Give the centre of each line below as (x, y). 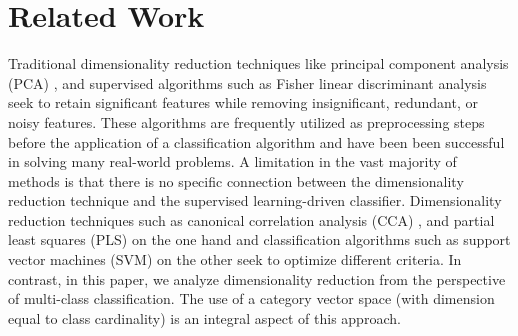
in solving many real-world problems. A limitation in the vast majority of (232, 161)
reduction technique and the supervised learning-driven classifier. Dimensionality (255, 200)
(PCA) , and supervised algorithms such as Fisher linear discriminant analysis (247, 82)
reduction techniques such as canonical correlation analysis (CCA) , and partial (251, 219)
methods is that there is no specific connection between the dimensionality (236, 180)
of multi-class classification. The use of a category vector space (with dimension (251, 298)
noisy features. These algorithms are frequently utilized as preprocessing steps (246, 121)
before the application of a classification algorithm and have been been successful (256, 141)
